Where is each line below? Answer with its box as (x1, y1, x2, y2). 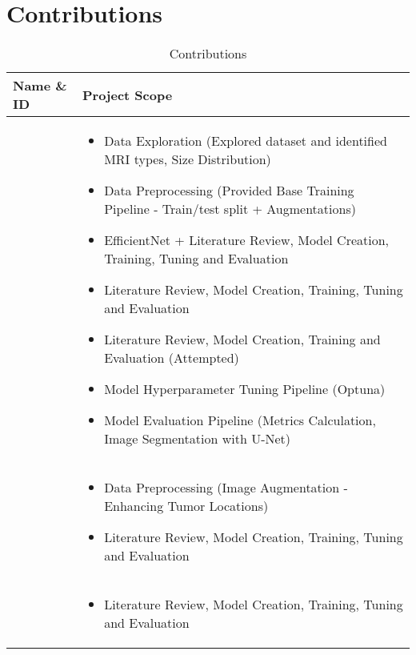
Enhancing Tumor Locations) (104, 496, 269, 516)
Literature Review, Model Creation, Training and (104, 330, 381, 349)
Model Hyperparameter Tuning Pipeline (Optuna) (104, 380, 386, 399)
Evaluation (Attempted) (104, 348, 239, 368)
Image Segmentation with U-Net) (104, 429, 291, 448)
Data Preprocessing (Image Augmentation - (104, 478, 348, 497)
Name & (13, 76, 67, 95)
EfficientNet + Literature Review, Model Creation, (104, 231, 390, 250)
